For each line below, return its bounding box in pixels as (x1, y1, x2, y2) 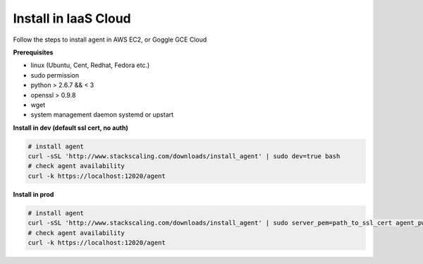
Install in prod (13, 190, 54, 198)
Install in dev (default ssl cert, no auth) (13, 124, 128, 132)
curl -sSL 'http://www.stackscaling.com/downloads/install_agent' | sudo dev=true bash (27, 152, 341, 160)
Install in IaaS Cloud (13, 11, 131, 26)
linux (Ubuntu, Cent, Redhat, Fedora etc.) (30, 61, 150, 70)
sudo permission (30, 71, 80, 79)
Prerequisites (13, 48, 54, 56)
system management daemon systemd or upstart (30, 110, 174, 119)
